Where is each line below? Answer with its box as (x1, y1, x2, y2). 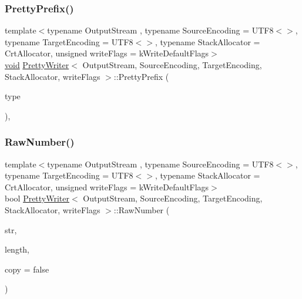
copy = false (5, 263, 49, 275)
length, (5, 243, 30, 256)
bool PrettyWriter (5, 192, 70, 204)
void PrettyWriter (5, 59, 69, 70)
